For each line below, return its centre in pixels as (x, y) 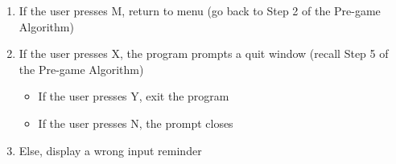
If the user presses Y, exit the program (134, 96)
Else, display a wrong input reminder (110, 150)
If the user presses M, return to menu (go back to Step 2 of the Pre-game (200, 10)
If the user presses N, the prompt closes (136, 123)
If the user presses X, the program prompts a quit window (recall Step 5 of (204, 53)
